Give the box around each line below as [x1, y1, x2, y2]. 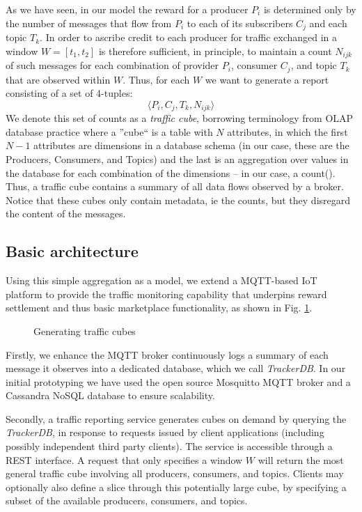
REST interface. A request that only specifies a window [6, 452, 243, 467]
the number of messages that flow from [6, 15, 172, 30]
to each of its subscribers [187, 15, 293, 30]
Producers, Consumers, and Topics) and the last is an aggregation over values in [6, 151, 349, 166]
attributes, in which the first [227, 124, 348, 139]
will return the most [258, 452, 344, 467]
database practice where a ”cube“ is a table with [6, 124, 213, 139]
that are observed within [6, 72, 111, 86]
